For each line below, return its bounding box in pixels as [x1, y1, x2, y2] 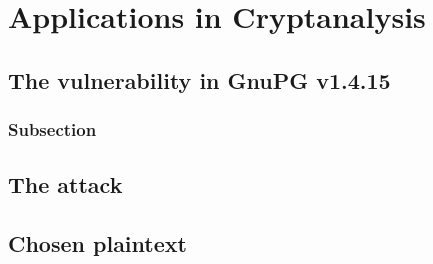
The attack [8, 169, 123, 200]
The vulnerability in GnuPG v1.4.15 [8, 64, 391, 95]
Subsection [8, 117, 97, 142]
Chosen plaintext [8, 228, 187, 259]
